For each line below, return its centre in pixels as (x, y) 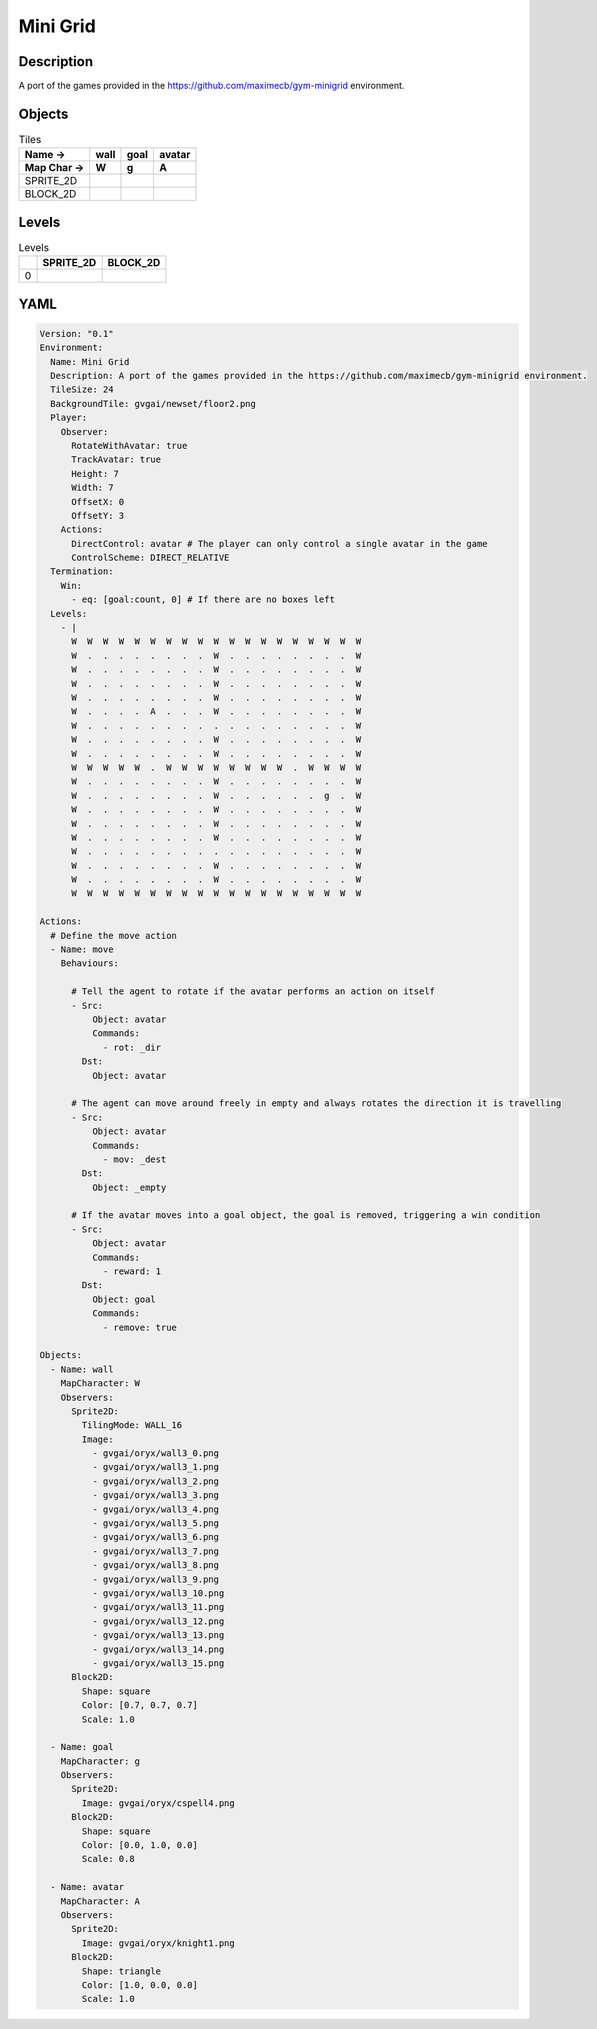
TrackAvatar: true (116, 459)
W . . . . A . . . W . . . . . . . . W (216, 711)
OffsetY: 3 (98, 515)
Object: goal (124, 1299)
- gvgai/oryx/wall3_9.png (155, 1579)
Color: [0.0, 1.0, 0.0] (140, 1845)
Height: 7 (95, 473)
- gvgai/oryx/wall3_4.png (155, 1509)
